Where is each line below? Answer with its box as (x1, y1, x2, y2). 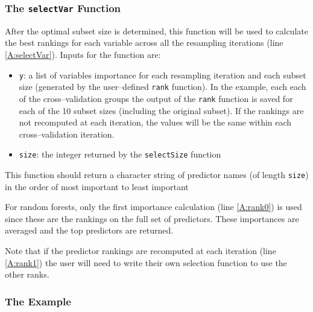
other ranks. (5, 268, 49, 281)
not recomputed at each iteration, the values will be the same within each (19, 116, 292, 129)
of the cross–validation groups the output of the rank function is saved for (19, 92, 293, 104)
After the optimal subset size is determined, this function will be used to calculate (5, 24, 308, 37)
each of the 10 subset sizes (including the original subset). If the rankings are (19, 104, 304, 116)
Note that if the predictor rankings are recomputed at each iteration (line (5, 244, 276, 256)
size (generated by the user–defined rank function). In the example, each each (19, 80, 306, 93)
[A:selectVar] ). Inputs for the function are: (5, 48, 161, 60)
